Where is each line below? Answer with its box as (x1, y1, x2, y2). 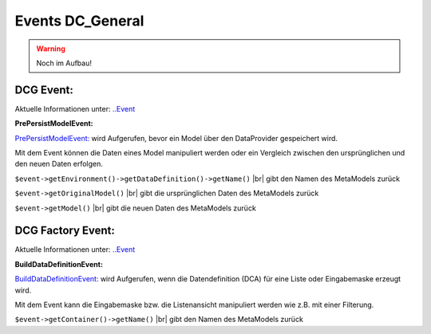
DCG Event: (14, 83, 73, 96)
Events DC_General (14, 12, 144, 29)
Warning (36, 44, 65, 53)
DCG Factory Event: (14, 224, 116, 238)
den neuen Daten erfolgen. (14, 159, 104, 169)
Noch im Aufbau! (36, 58, 92, 68)
